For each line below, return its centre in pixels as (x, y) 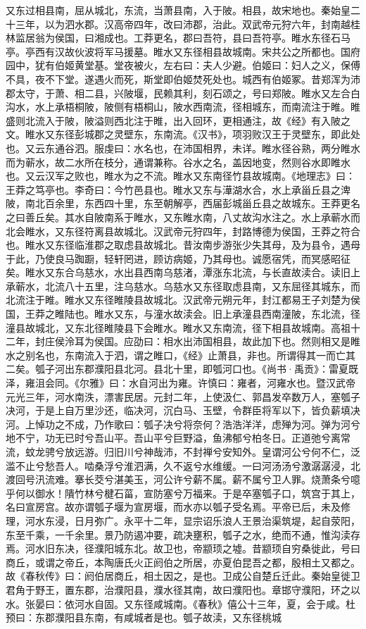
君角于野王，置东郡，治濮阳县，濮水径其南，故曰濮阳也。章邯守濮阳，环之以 (183, 589)
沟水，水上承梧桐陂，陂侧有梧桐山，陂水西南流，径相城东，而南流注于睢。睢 (183, 107)
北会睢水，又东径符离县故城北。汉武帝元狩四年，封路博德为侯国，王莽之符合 (183, 231)
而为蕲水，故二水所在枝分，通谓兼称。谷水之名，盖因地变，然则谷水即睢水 (178, 162)
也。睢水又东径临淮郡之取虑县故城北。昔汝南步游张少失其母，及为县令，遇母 (183, 245)
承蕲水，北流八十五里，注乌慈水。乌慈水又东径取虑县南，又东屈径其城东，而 (183, 286)
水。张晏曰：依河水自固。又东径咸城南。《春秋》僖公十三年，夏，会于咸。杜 (181, 603)
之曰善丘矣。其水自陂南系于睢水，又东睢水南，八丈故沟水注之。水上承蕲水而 (183, 217)
